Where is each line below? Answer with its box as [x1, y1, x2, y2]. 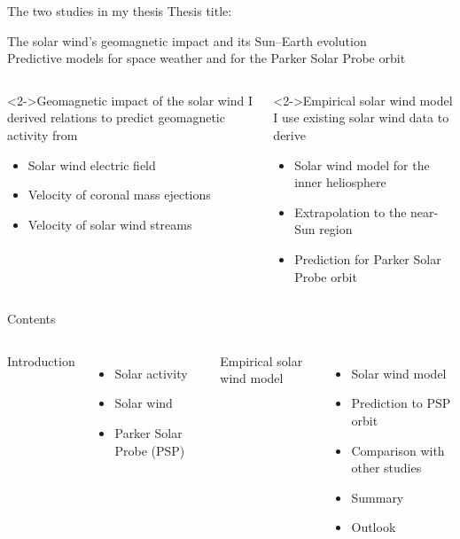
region [319, 220, 353, 238]
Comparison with [351, 441, 445, 459]
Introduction [7, 351, 75, 370]
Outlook [351, 518, 396, 536]
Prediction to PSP [351, 394, 451, 412]
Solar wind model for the [294, 155, 430, 174]
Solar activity [114, 363, 188, 382]
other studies [351, 458, 422, 477]
